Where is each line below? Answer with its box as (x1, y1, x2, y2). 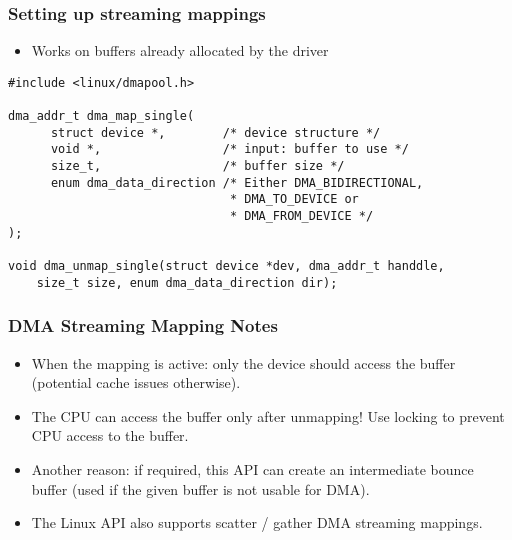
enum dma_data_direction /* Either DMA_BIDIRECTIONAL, (50, 175, 424, 190)
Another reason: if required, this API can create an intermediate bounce (31, 458, 474, 479)
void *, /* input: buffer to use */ (50, 142, 409, 157)
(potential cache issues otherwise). (31, 372, 241, 393)
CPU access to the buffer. (31, 425, 189, 446)
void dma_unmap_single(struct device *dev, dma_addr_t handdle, (8, 259, 445, 274)
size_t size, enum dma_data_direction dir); (36, 275, 338, 290)
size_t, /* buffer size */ (50, 159, 345, 174)
